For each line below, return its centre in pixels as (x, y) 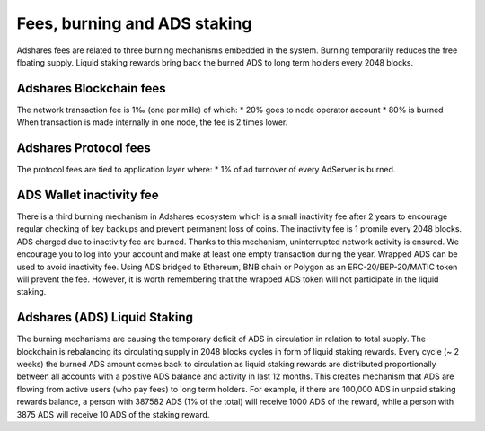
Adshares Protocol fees (84, 148)
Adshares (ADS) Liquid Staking (105, 317)
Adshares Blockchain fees (91, 88)
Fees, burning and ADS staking (134, 23)
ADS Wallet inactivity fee (88, 194)
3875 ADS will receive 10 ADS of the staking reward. (113, 414)
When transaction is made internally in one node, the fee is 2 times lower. (152, 122)
